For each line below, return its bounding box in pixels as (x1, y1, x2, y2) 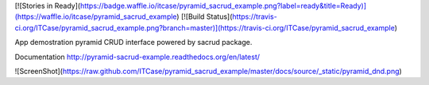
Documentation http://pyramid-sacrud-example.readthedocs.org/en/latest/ (14, 52, 261, 61)
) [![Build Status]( (176, 12, 233, 21)
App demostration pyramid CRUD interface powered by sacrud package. (14, 38, 253, 47)
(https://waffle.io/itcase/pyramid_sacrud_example (14, 12, 177, 21)
